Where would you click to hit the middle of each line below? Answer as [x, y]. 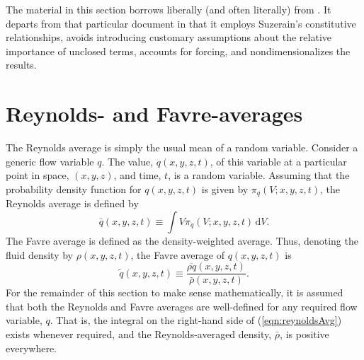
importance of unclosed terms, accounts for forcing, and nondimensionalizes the [178, 51]
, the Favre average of [178, 254]
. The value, [127, 161]
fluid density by [39, 254]
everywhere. [32, 348]
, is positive [305, 333]
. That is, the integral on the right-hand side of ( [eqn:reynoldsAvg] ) [196, 320]
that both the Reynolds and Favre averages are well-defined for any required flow [182, 306]
